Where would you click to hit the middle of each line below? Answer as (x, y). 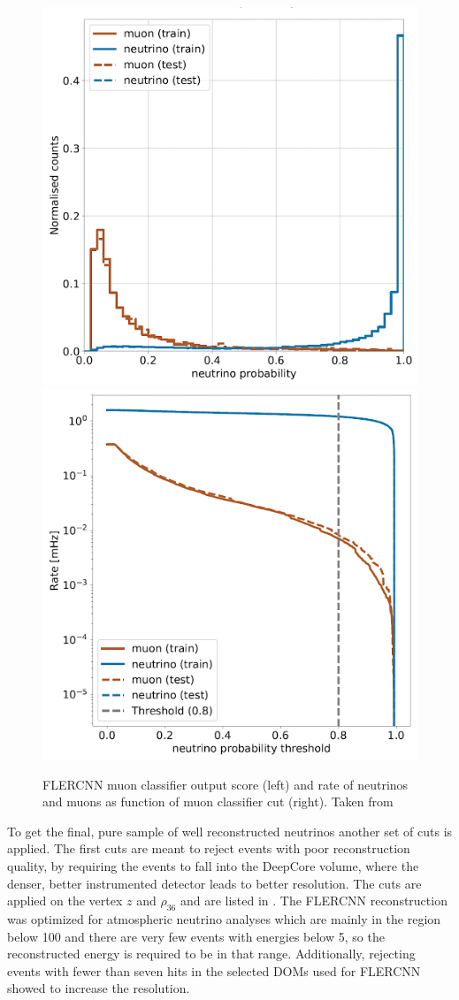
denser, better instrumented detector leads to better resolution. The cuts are (214, 883)
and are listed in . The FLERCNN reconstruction (314, 901)
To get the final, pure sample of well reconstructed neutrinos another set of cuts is (230, 831)
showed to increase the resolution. (99, 988)
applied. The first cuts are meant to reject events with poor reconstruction (209, 848)
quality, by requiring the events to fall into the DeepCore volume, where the (213, 865)
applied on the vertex (65, 901)
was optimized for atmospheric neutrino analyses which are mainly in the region (224, 918)
